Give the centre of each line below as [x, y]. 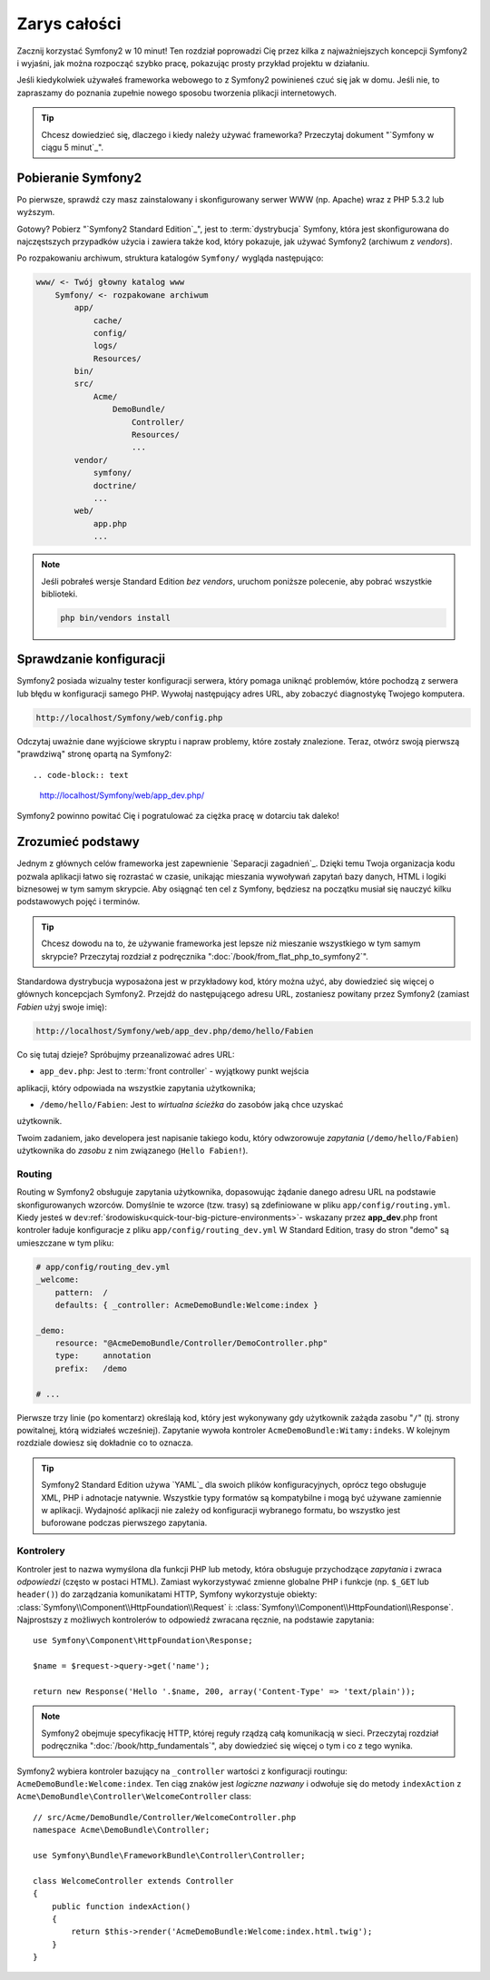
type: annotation [103, 1356]
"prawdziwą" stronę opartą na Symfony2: [94, 754]
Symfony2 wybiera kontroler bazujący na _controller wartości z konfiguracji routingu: [182, 1771]
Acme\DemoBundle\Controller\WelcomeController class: [134, 1797]
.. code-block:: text [81, 775]
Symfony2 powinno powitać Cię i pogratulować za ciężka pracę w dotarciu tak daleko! [178, 816]
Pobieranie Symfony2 [79, 177]
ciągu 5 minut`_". [73, 147]
